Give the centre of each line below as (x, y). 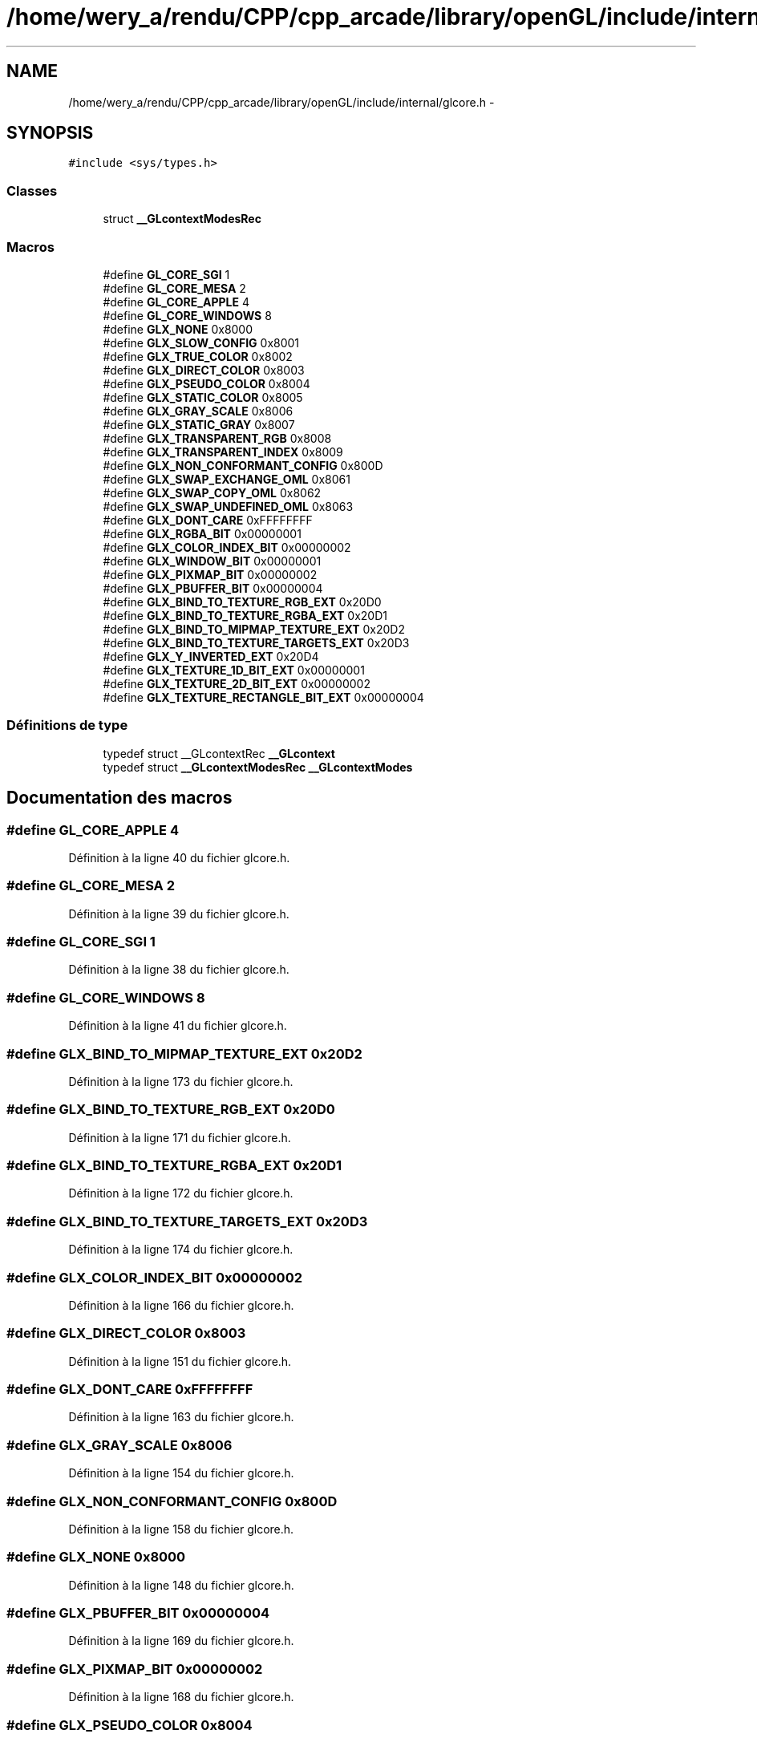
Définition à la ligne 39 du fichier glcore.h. (179, 914)
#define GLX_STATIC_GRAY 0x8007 (199, 424)
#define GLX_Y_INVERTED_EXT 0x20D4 (211, 656)
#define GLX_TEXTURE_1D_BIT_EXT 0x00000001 (234, 670)
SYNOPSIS (50, 133)
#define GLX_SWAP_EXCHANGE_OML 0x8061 (227, 479)
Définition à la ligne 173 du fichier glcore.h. (181, 1081)
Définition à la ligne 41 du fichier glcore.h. (178, 1026)
